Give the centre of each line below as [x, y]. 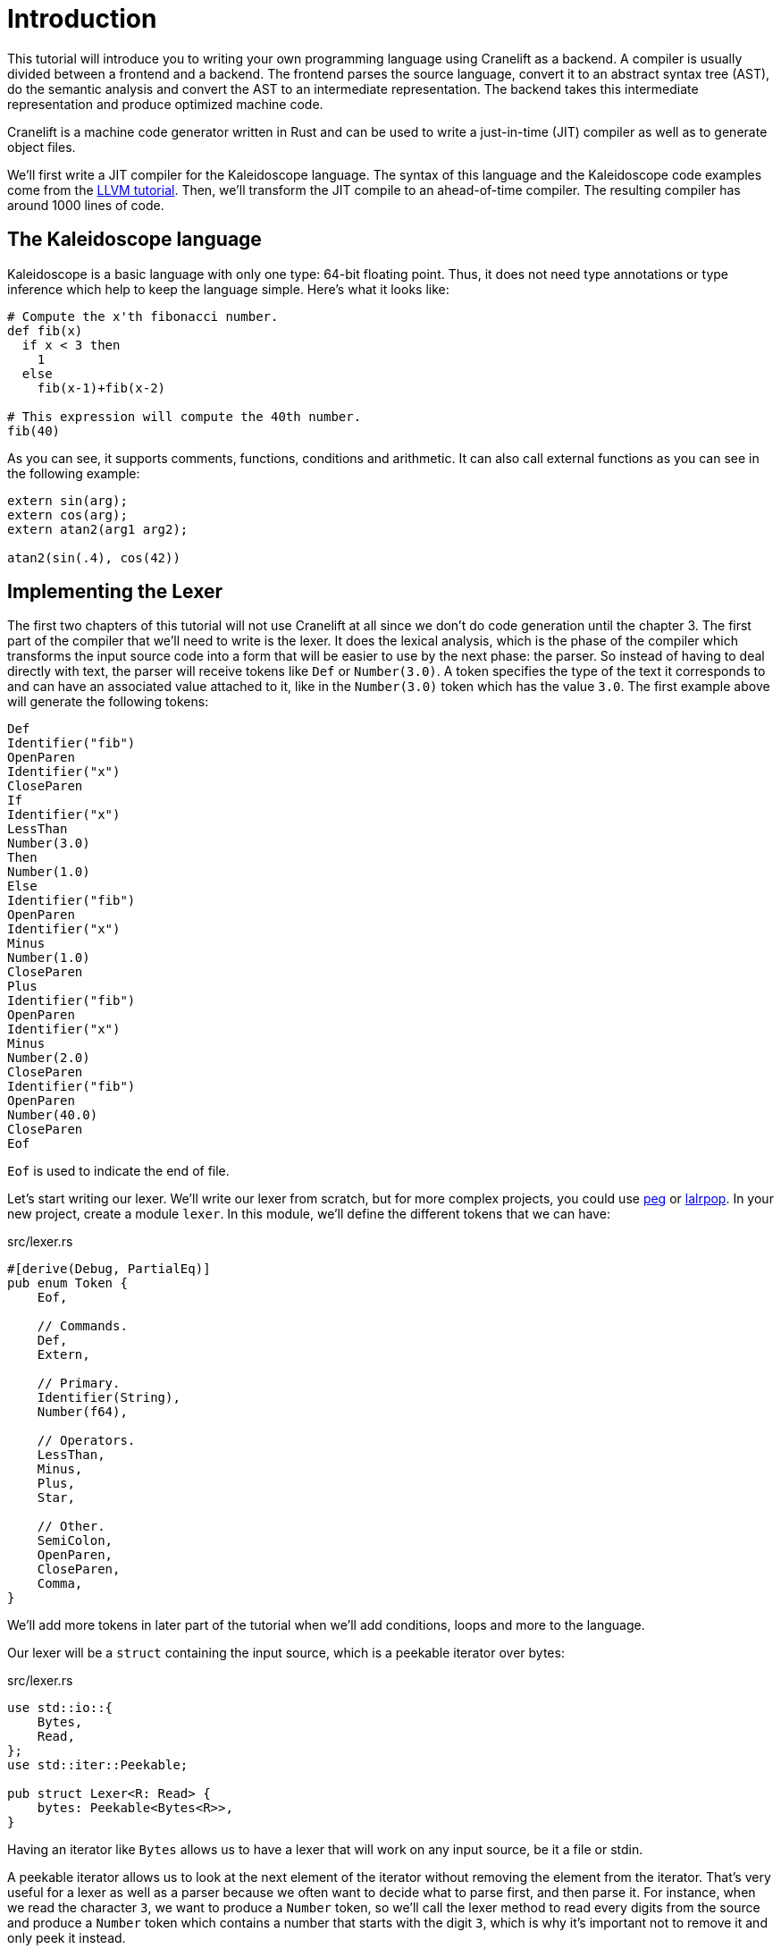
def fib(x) [45, 330]
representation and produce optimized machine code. [165, 104]
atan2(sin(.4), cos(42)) [94, 557]
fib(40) [34, 430]
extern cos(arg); [67, 515]
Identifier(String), [109, 1398]
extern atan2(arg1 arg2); [98, 529]
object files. [42, 147]
